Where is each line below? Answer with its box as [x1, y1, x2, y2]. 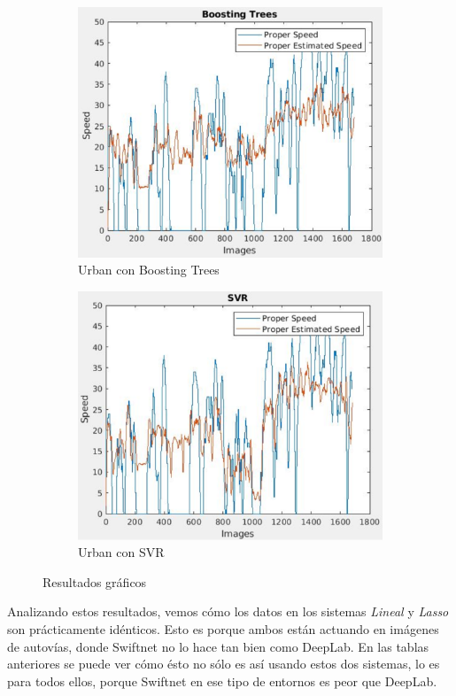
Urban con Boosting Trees [78, 260, 220, 279]
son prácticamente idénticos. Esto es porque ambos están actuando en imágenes [7, 619, 439, 638]
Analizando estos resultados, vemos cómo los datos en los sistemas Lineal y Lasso [7, 602, 449, 621]
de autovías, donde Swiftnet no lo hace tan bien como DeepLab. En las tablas [7, 637, 429, 655]
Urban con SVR [78, 543, 165, 561]
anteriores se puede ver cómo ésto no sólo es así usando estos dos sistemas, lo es [7, 654, 440, 673]
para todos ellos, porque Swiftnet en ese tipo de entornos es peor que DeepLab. [7, 671, 437, 690]
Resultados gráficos [43, 572, 147, 591]
